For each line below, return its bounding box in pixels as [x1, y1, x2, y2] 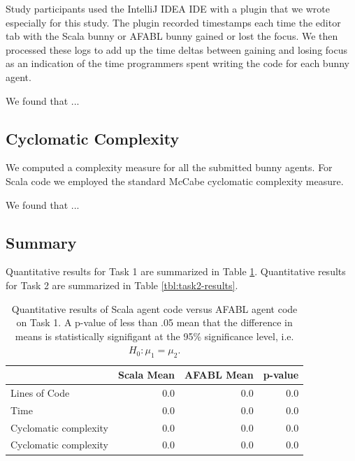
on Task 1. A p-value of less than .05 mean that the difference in [16, 315, 293, 330]
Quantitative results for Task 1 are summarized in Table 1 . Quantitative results [6, 264, 346, 279]
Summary [6, 231, 77, 253]
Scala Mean [118, 367, 175, 382]
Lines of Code [10, 385, 70, 400]
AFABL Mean [184, 367, 254, 382]
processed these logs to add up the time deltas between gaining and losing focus [6, 42, 347, 57]
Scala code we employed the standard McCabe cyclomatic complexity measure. [6, 173, 344, 188]
